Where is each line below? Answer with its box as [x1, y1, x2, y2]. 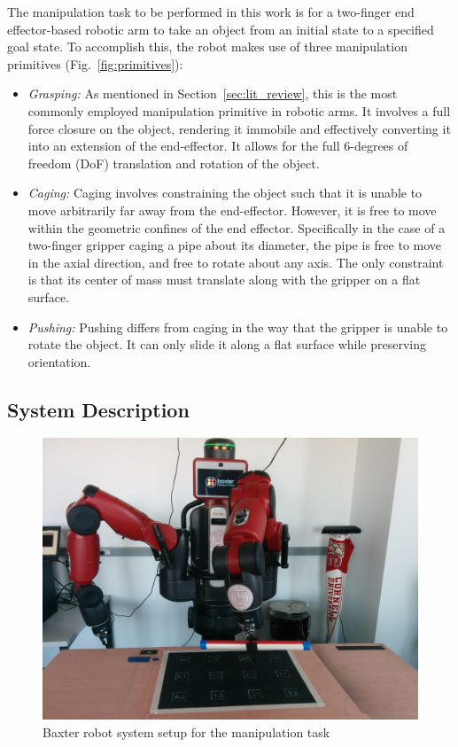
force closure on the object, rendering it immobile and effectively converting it [27, 119, 451, 137]
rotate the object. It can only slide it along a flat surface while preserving [27, 335, 426, 354]
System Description [7, 395, 190, 423]
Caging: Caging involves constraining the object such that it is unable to [27, 183, 423, 202]
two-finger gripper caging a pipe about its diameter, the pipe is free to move [27, 236, 442, 254]
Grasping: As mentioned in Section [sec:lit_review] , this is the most [27, 84, 398, 103]
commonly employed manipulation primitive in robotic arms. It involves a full [27, 101, 451, 120]
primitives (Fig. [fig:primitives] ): [7, 54, 183, 73]
